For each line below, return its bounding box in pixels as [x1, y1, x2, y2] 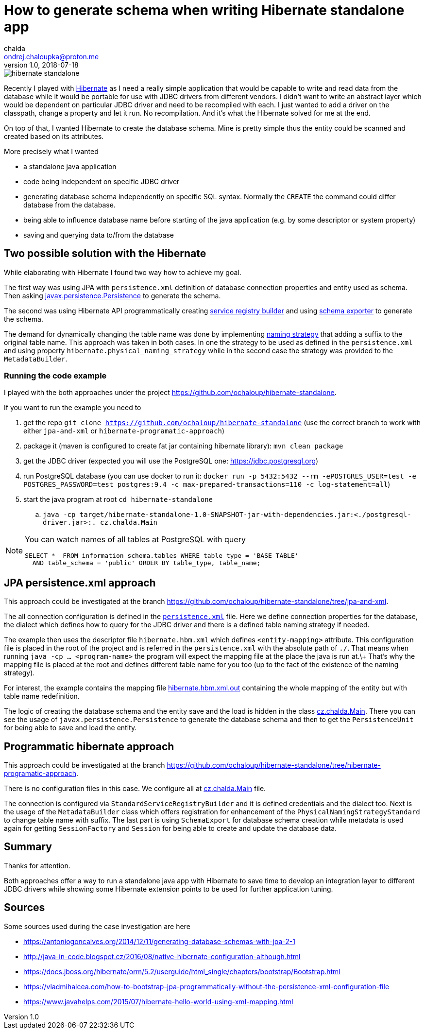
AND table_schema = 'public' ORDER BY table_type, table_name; [32, 559, 261, 567]
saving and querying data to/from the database [23, 230, 174, 239]
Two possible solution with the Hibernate [4, 247, 206, 260]
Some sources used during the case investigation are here [4, 922, 190, 930]
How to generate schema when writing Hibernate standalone [4, 2, 405, 18]
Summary [4, 841, 52, 853]
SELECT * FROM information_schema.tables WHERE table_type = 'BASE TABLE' [25, 552, 299, 560]
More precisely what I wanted [4, 147, 99, 155]
